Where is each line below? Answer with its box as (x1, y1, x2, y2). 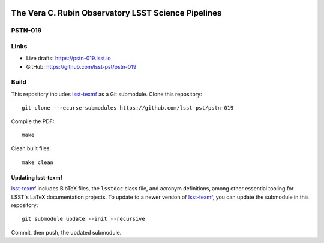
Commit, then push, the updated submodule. (11, 229, 122, 236)
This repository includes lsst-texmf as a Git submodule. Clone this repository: (11, 90, 202, 98)
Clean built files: (11, 145, 51, 152)
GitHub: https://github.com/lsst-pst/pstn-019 (26, 63, 137, 70)
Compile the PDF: (11, 117, 55, 125)
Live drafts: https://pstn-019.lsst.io (26, 54, 111, 62)
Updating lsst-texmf (11, 174, 63, 181)
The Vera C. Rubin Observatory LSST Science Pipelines (11, 8, 222, 18)
